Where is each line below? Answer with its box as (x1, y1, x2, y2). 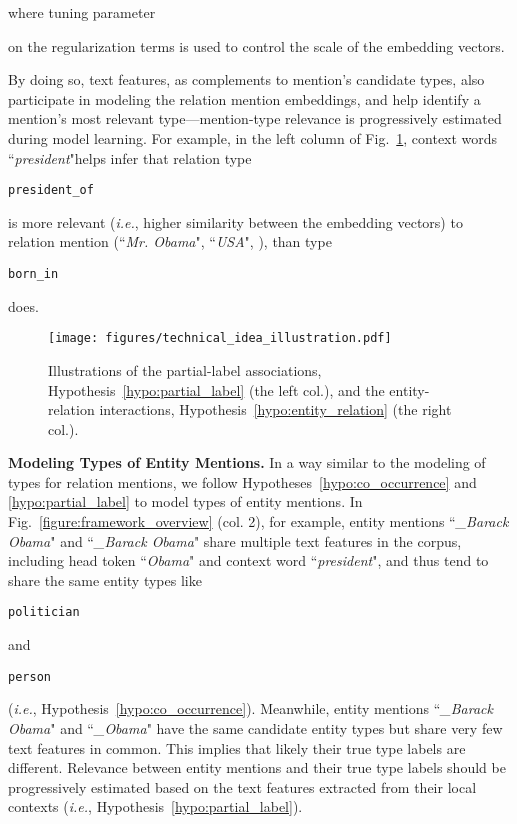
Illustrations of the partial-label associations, (48, 359, 322, 380)
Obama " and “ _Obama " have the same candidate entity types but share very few (8, 717, 503, 738)
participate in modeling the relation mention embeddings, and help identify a (8, 88, 481, 109)
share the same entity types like (8, 569, 202, 590)
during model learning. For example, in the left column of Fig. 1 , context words (8, 127, 498, 148)
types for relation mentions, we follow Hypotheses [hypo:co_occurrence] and (8, 471, 477, 492)
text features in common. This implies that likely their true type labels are (8, 737, 466, 758)
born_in (8, 267, 59, 281)
